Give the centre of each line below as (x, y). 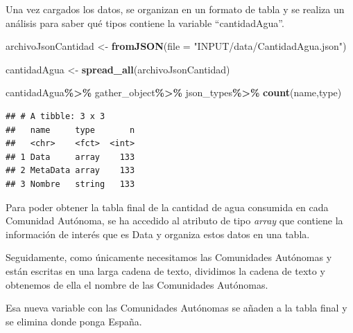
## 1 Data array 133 (70, 157)
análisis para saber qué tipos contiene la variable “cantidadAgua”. (145, 22)
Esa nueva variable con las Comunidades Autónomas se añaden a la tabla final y (176, 308)
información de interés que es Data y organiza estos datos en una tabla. (158, 234)
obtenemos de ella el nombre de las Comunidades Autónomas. (137, 284)
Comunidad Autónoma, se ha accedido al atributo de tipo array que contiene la (174, 220)
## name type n (70, 130)
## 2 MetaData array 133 (70, 171)
